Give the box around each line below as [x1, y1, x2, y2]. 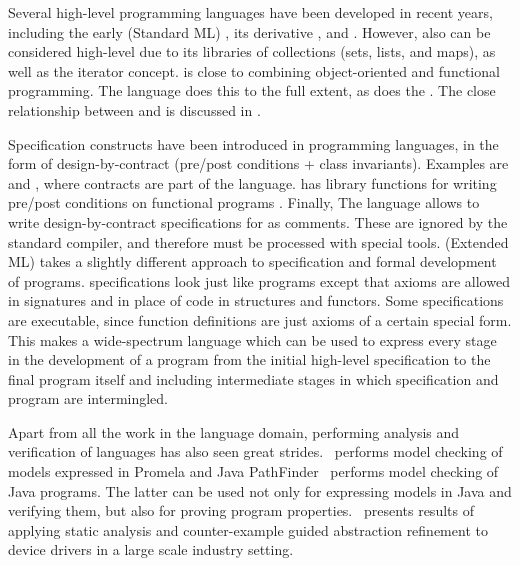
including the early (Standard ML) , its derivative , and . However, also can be [8, 21, 491, 42]
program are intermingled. [8, 388, 169, 409]
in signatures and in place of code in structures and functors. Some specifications [8, 290, 504, 311]
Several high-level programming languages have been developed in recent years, [8, 2, 493, 22]
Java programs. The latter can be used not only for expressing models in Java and [8, 480, 512, 501]
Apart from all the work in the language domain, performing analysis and [8, 421, 460, 442]
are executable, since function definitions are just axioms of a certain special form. [8, 309, 512, 330]
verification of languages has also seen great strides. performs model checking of [8, 441, 503, 462]
